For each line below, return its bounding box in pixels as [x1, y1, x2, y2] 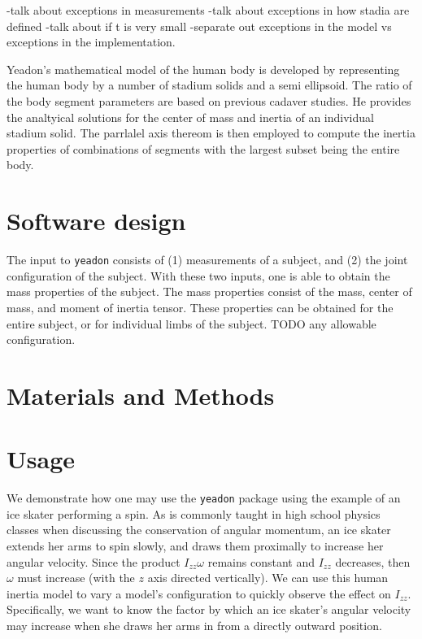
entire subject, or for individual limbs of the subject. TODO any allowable [7, 315, 376, 332]
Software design [7, 204, 186, 237]
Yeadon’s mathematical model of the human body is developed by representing [7, 60, 400, 77]
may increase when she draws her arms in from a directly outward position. [7, 617, 382, 633]
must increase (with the [17, 569, 135, 586]
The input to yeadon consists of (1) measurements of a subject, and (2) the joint [7, 251, 408, 268]
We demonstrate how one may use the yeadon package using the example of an [7, 489, 401, 506]
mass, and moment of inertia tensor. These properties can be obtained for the [7, 298, 394, 315]
